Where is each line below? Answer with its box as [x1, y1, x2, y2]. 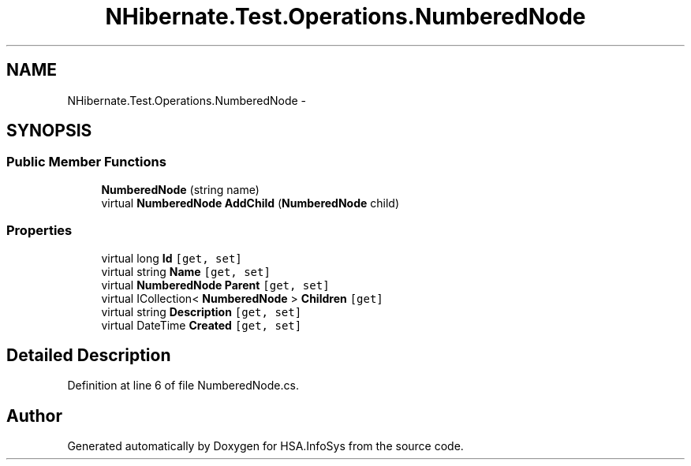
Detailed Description [6, 345, 171, 365]
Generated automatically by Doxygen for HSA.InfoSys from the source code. [67, 439, 464, 453]
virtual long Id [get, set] [101, 251, 242, 265]
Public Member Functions [6, 154, 166, 170]
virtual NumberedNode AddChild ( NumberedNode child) [101, 196, 400, 210]
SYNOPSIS [6, 121, 92, 141]
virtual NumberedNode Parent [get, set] [101, 278, 330, 292]
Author [6, 405, 62, 426]
